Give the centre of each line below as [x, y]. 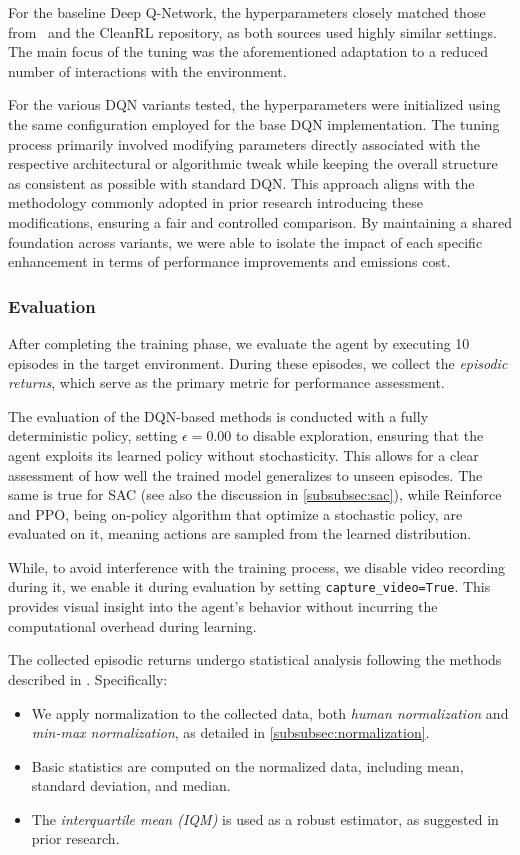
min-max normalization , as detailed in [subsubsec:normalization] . [230, 732]
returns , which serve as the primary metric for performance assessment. [226, 382]
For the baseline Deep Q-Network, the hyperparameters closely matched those [247, 12]
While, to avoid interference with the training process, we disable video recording [257, 566]
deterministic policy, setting [93, 435]
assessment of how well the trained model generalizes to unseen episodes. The [245, 474]
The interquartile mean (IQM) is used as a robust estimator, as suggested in [265, 818]
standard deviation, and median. [131, 785]
